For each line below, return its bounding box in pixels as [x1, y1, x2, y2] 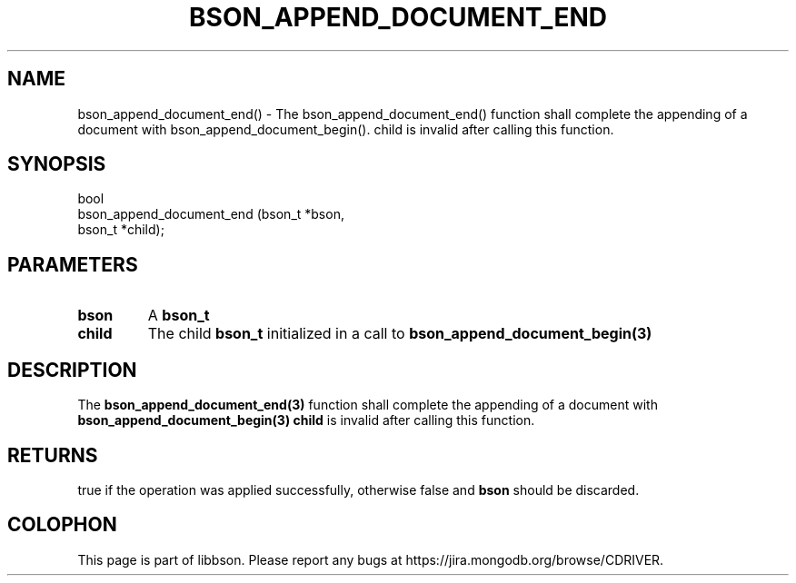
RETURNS [7, 443, 98, 467]
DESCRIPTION [7, 358, 137, 381]
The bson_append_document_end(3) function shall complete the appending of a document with [77, 397, 658, 413]
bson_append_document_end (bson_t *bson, [77, 206, 344, 222]
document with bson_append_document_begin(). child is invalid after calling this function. [77, 121, 614, 137]
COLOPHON [7, 513, 117, 537]
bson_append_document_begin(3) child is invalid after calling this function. [77, 412, 535, 429]
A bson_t [147, 306, 210, 325]
